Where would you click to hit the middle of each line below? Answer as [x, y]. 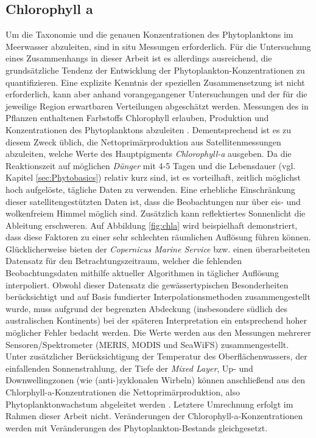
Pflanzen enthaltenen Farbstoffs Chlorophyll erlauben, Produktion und [137, 118]
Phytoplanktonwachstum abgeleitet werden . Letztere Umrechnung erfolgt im [149, 404]
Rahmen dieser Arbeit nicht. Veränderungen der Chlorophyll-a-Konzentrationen [154, 416]
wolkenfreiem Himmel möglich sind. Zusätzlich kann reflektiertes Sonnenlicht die [156, 213]
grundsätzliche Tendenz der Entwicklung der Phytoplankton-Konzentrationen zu [155, 70]
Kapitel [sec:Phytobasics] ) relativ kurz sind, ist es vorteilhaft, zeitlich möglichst [153, 177]
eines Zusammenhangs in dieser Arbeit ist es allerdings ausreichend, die [139, 58]
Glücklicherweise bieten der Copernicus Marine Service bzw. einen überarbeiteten [158, 249]
